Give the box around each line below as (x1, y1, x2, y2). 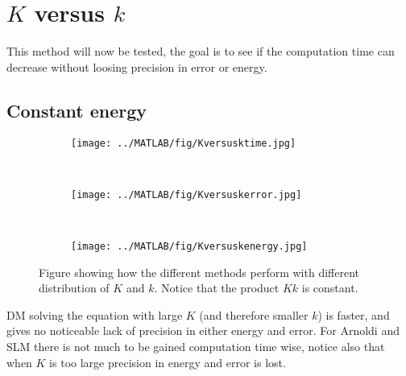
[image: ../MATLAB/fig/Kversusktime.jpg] (71, 137, 296, 149)
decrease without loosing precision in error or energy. (6, 58, 267, 75)
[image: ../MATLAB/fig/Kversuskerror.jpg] (71, 188, 302, 200)
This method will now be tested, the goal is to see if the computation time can (6, 43, 395, 60)
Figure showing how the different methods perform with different (39, 263, 359, 280)
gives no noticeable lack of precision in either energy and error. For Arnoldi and (6, 322, 400, 339)
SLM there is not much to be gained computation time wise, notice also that (6, 338, 385, 355)
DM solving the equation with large (6, 306, 183, 323)
